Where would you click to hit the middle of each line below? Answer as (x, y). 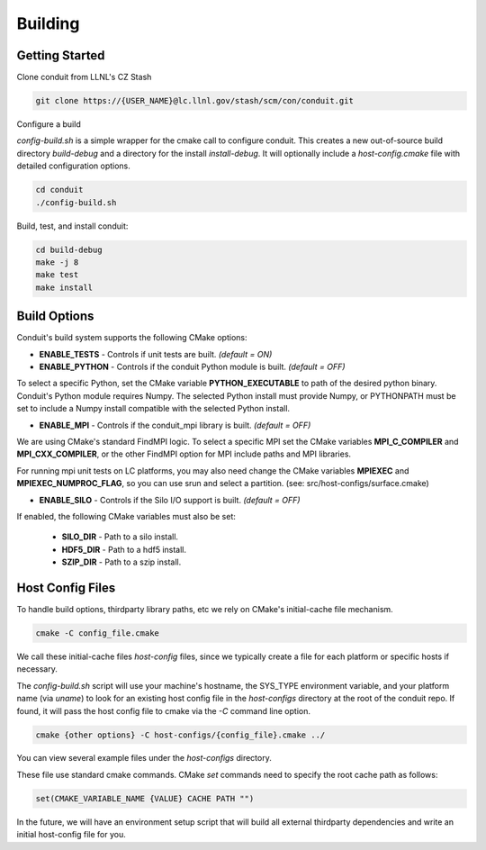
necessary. (37, 669)
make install (64, 287)
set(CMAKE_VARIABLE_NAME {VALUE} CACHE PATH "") (145, 798)
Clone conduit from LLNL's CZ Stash (84, 77)
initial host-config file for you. (71, 835)
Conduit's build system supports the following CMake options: (132, 338)
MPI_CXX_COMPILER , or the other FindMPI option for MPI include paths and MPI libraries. (184, 454)
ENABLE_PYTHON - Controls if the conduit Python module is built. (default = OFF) (192, 366)
